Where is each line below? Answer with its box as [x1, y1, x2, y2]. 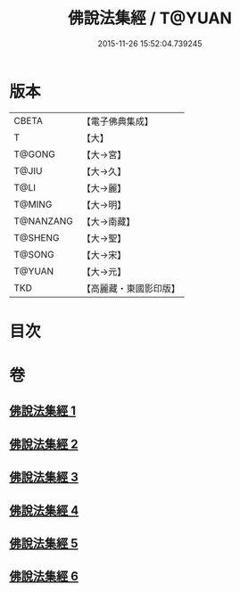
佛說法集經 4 [9, 503, 79, 518]
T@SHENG [13, 231, 60, 243]
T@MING [13, 198, 53, 210]
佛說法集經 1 [9, 403, 77, 419]
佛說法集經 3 [9, 470, 79, 485]
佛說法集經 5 [9, 536, 79, 551]
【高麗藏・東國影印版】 [81, 282, 181, 294]
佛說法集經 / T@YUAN [68, 8, 232, 29]
